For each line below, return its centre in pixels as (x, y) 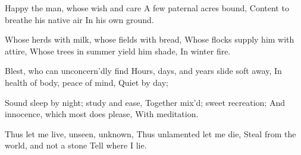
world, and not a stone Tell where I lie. (76, 145)
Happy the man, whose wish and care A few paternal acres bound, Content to (147, 8)
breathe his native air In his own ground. (79, 19)
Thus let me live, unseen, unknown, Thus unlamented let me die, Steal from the (150, 133)
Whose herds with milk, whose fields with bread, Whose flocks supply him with (150, 39)
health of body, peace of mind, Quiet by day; (87, 82)
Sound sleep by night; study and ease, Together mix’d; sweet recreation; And (145, 102)
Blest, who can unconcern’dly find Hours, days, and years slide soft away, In (143, 71)
